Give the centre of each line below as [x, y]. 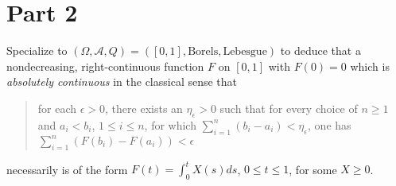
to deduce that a [320, 50]
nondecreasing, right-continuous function [105, 66]
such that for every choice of [289, 108]
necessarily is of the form [67, 169]
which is [370, 66]
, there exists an [144, 108]
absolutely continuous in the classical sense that [122, 81]
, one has [330, 124]
